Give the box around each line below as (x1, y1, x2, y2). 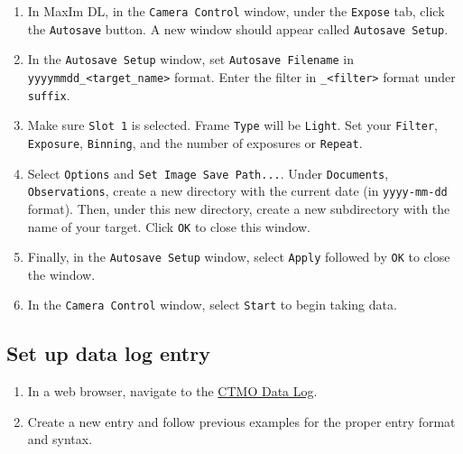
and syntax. (27, 430, 93, 449)
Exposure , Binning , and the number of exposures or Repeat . (27, 133, 363, 152)
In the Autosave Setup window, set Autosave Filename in (27, 50, 355, 69)
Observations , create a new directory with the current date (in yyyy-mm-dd (27, 181, 448, 200)
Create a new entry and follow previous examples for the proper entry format (27, 412, 456, 431)
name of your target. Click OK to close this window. (27, 217, 310, 236)
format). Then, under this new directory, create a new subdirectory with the (27, 199, 450, 218)
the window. (27, 264, 96, 283)
